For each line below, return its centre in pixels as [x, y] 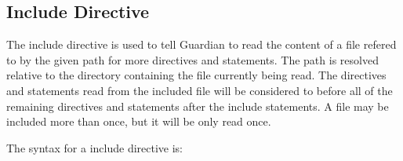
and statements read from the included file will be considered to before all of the [200, 90]
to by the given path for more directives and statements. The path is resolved [192, 59]
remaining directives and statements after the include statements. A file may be [198, 106]
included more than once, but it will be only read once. [139, 121]
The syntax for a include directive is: [95, 147]
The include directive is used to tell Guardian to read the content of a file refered [201, 44]
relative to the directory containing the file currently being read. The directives [196, 75]
